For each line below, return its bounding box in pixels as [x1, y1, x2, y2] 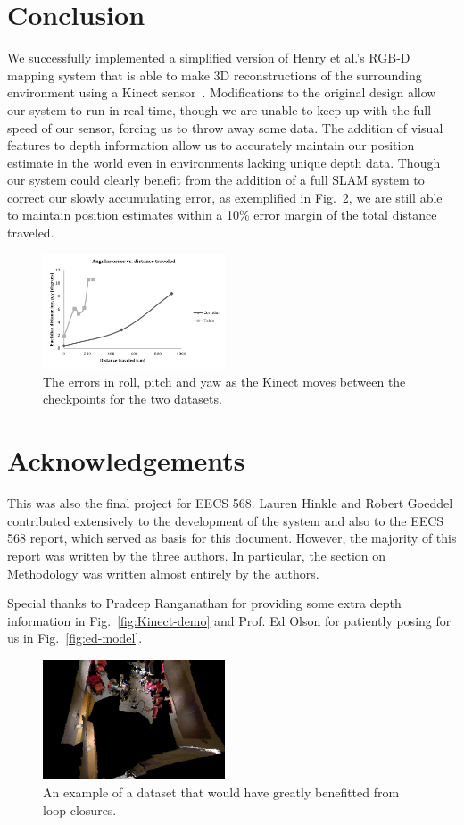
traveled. [7, 223, 54, 242]
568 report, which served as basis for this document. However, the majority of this [7, 529, 457, 547]
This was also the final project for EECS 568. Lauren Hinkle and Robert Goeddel [7, 494, 453, 512]
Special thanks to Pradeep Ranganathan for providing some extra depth [7, 594, 402, 612]
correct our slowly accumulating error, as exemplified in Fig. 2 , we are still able [7, 187, 443, 206]
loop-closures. [43, 800, 117, 819]
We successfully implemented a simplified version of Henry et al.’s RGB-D [7, 48, 410, 67]
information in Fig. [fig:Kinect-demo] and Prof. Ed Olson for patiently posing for [7, 611, 452, 629]
